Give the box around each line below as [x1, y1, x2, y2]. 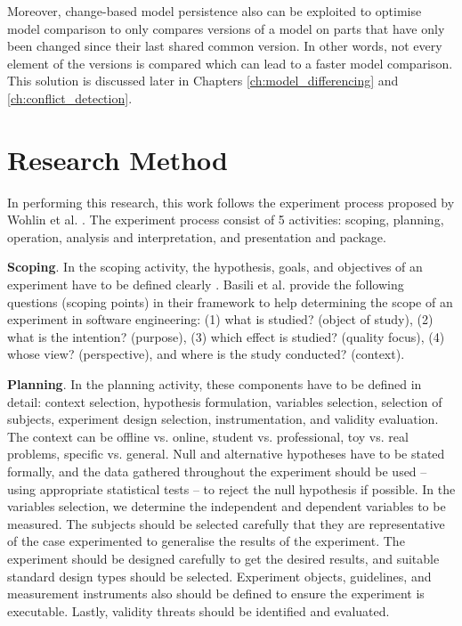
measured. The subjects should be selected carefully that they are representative [7, 514, 445, 533]
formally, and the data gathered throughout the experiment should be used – [7, 462, 427, 480]
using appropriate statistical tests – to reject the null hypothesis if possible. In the [7, 479, 456, 498]
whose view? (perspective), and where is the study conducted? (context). [7, 345, 405, 363]
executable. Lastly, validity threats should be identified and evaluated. [7, 601, 390, 620]
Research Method [7, 141, 228, 177]
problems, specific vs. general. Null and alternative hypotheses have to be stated [7, 444, 445, 463]
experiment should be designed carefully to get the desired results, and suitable [7, 549, 440, 567]
